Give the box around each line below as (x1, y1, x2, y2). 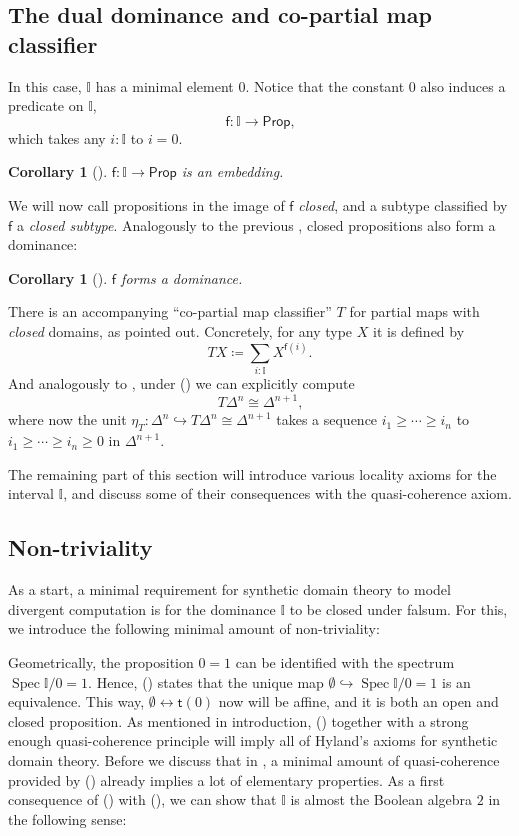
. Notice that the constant (245, 75, 405, 96)
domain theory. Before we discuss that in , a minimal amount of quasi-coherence (8, 749, 500, 770)
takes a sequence (276, 409, 378, 430)
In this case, (8, 75, 82, 96)
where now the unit (8, 409, 127, 430)
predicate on (8, 95, 84, 116)
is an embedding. (181, 161, 284, 182)
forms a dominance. (121, 267, 243, 288)
